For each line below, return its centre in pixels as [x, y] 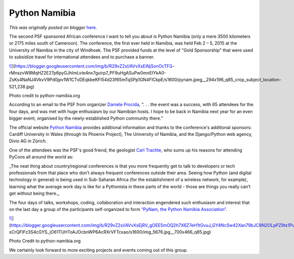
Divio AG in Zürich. [28, 141]
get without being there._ [34, 193]
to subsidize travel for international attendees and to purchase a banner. [82, 57]
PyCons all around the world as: [41, 157]
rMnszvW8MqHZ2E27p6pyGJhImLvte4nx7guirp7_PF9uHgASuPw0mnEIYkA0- [87, 73]
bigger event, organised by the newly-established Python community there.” [86, 118]
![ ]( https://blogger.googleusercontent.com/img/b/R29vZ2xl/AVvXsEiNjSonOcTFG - [92, 66]
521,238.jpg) [22, 86]
